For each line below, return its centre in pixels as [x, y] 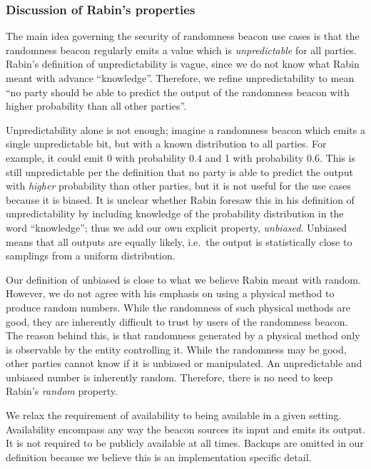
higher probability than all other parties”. [96, 106]
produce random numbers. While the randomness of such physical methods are [178, 307]
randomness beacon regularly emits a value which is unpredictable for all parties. [182, 50]
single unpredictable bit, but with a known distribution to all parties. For [166, 144]
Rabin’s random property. [62, 391]
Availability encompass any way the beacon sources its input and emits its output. [185, 429]
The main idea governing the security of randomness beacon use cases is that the [183, 36]
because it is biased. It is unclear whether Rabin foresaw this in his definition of [180, 199]
